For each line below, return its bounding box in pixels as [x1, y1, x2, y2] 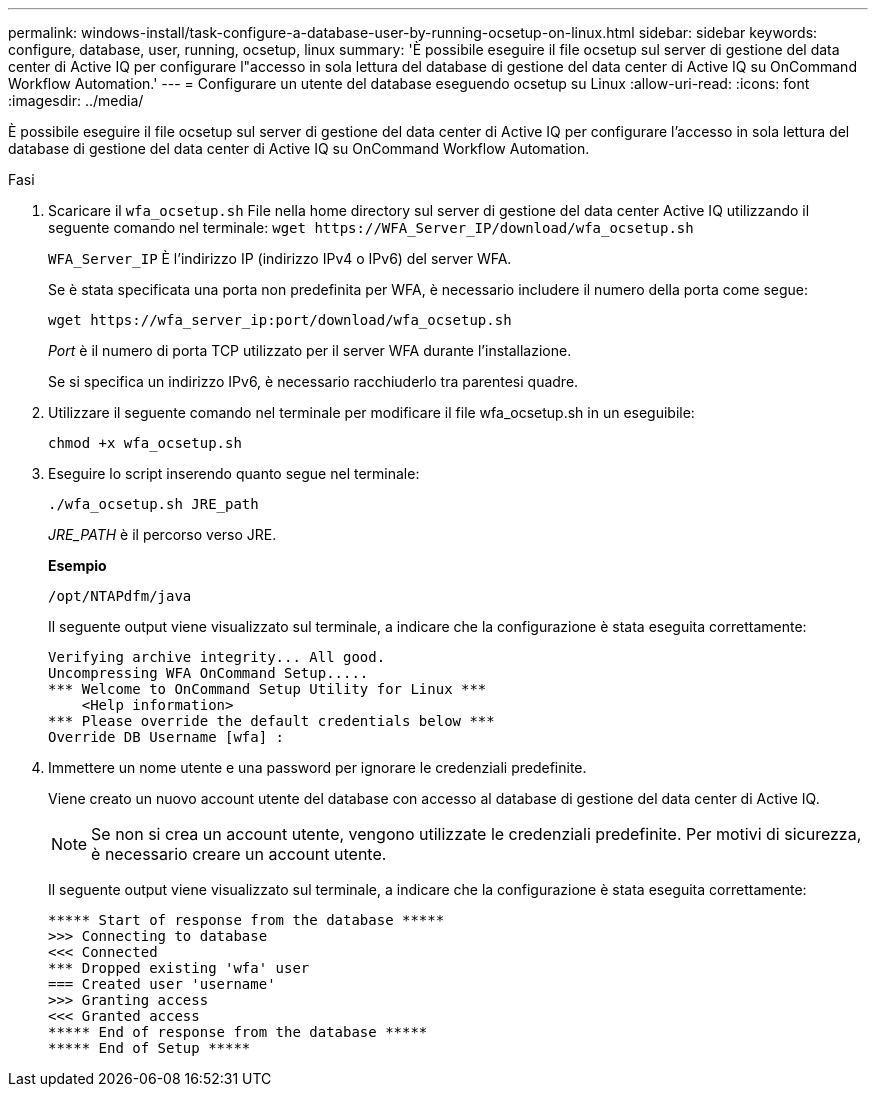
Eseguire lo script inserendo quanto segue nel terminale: [48, 465, 420, 482]
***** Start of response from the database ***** [48, 912, 445, 928]
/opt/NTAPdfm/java [48, 588, 192, 604]
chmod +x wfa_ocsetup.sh [48, 435, 242, 451]
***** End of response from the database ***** [48, 1024, 428, 1040]
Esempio [48, 557, 107, 574]
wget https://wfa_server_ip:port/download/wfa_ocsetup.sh [48, 312, 512, 328]
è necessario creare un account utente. [91, 844, 387, 864]
